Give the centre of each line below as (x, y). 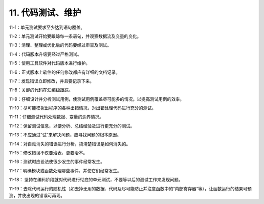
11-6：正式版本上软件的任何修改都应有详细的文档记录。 (65, 72)
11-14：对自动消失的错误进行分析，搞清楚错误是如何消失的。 (70, 143)
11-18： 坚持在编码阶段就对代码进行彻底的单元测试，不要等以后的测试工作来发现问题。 (96, 180)
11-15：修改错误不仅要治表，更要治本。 (48, 153)
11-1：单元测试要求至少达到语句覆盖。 (47, 27)
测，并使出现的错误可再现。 (37, 195)
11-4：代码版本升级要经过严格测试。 (45, 54)
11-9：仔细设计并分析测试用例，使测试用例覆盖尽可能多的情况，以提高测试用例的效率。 (97, 99)
